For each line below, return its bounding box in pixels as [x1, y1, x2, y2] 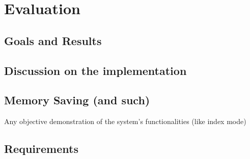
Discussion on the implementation [4, 62, 187, 78]
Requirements [4, 141, 78, 156]
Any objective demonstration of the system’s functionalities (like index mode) [4, 116, 246, 127]
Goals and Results [4, 32, 102, 48]
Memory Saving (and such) [4, 92, 150, 108]
